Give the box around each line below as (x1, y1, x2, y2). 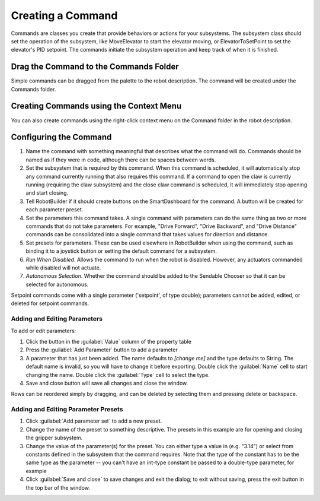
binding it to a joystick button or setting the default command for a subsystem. (25, 248, 217, 255)
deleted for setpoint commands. (11, 300, 89, 307)
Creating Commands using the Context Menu (11, 101, 182, 111)
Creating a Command (11, 9, 118, 22)
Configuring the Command (11, 132, 112, 142)
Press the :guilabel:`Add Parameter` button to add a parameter (25, 346, 178, 353)
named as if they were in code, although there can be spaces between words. (25, 156, 216, 163)
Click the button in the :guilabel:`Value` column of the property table (25, 338, 192, 345)
